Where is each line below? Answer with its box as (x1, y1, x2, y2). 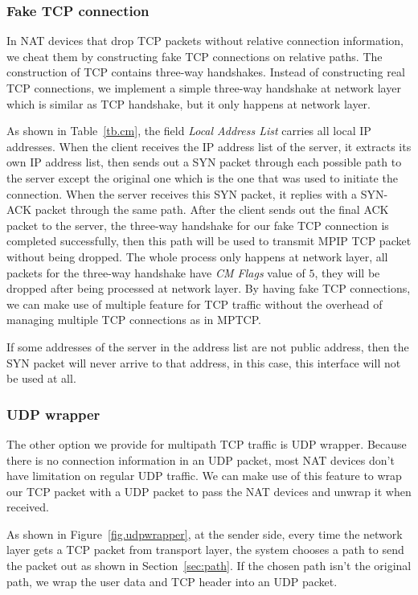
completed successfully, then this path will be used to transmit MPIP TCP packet (6, 232, 412, 249)
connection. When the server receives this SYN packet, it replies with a (6, 185, 357, 202)
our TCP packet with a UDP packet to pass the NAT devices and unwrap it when (6, 482, 412, 499)
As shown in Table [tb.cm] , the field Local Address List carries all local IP (6, 122, 371, 139)
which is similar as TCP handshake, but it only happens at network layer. (6, 95, 371, 112)
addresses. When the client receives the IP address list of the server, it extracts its (6, 137, 412, 154)
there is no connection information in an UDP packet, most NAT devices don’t (6, 451, 395, 468)
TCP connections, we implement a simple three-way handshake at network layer (6, 80, 401, 96)
